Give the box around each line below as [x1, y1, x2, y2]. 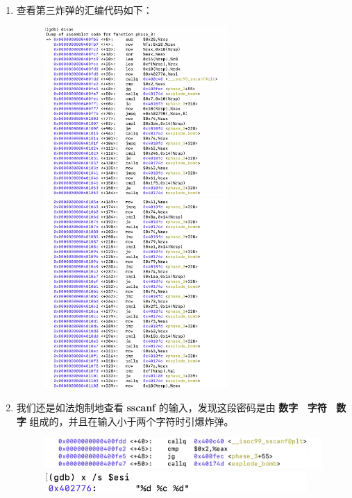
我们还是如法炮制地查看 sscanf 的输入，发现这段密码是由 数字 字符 [16, 400, 327, 414]
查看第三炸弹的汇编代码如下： [16, 3, 153, 17]
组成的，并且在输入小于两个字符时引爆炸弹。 [29, 413, 234, 428]
